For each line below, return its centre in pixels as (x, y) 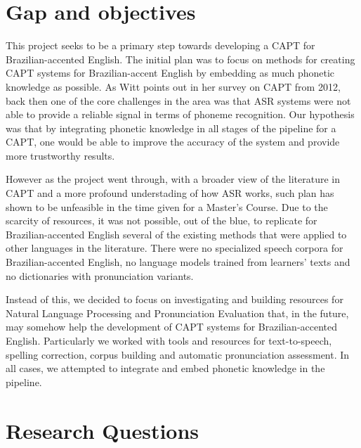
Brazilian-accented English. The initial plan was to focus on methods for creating (180, 59)
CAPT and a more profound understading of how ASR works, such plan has (170, 193)
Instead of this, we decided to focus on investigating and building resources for (175, 299)
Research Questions (103, 430)
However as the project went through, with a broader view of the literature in (173, 179)
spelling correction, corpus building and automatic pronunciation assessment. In (178, 354)
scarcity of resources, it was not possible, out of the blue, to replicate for (162, 220)
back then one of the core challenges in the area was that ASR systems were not (178, 100)
